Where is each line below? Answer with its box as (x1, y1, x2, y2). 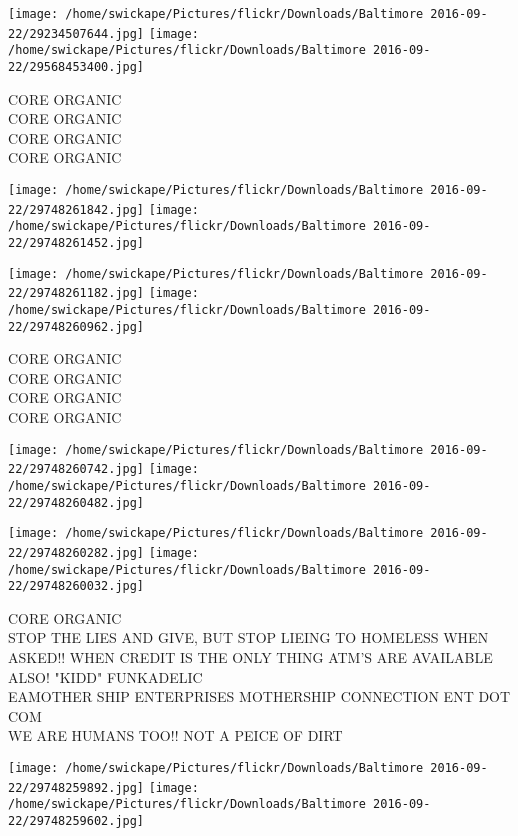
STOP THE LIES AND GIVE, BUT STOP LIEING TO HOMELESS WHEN (8, 627, 489, 648)
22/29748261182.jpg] (8, 286, 145, 301)
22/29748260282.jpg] (8, 545, 145, 560)
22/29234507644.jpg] (8, 26, 145, 41)
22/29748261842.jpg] (8, 202, 145, 217)
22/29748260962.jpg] (8, 319, 145, 334)
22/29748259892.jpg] (8, 780, 145, 795)
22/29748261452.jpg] (8, 235, 145, 250)
